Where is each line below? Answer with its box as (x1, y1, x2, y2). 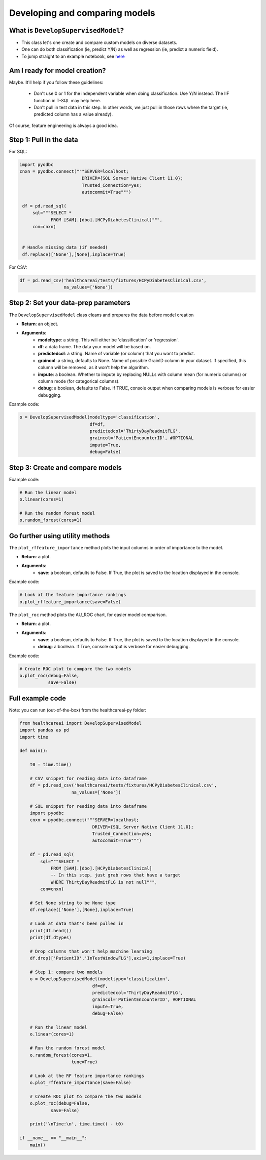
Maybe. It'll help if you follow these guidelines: (9, 79, 103, 85)
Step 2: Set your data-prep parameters (9, 299, 131, 307)
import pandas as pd (19, 727, 69, 733)
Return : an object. (21, 321, 59, 327)
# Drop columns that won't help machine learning (30, 949, 152, 954)
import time (19, 734, 49, 740)
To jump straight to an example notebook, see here (21, 53, 125, 59)
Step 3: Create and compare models (9, 463, 122, 472)
